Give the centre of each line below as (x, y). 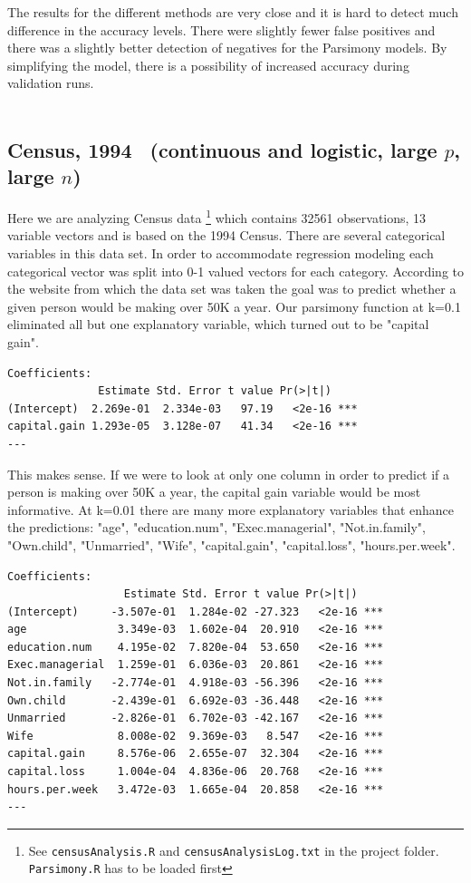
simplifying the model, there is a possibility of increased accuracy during (208, 65)
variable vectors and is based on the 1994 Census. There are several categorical (226, 235)
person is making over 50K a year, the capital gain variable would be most (214, 492)
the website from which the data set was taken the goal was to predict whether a (232, 289)
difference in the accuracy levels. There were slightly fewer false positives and (221, 29)
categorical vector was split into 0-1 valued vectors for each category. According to (236, 271)
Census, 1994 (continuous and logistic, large (222, 149)
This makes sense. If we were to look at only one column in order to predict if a (229, 474)
